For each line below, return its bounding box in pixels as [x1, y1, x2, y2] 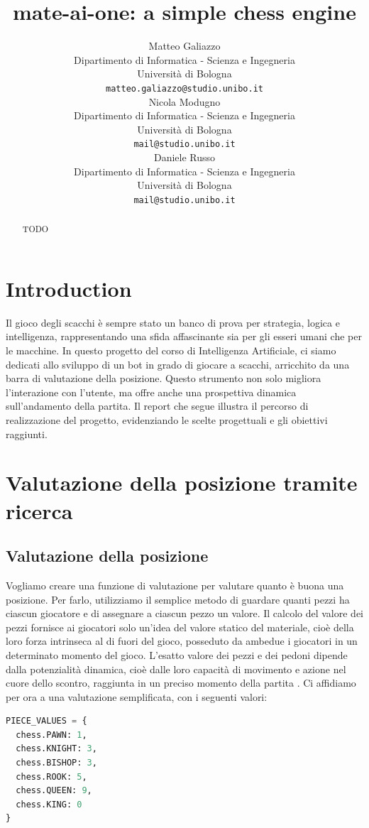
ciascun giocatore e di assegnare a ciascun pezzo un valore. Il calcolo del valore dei [6, 606, 363, 621]
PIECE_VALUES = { [6, 716, 87, 726]
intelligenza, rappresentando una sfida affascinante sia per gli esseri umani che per [6, 329, 362, 344]
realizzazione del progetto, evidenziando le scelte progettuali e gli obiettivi [6, 412, 328, 427]
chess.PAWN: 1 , [16, 729, 87, 740]
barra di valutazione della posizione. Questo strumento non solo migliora [6, 371, 321, 386]
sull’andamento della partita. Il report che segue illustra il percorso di [6, 398, 309, 413]
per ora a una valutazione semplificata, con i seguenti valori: [6, 689, 268, 704]
